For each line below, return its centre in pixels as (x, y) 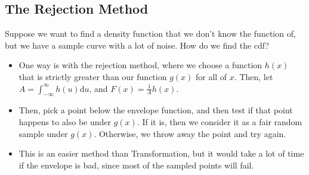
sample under (43, 133)
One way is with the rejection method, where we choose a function (140, 65)
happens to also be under (65, 121)
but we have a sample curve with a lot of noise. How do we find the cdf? (137, 45)
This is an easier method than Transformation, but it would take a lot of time (161, 153)
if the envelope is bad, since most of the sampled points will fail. (136, 165)
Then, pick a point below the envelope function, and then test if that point (156, 110)
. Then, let (254, 76)
